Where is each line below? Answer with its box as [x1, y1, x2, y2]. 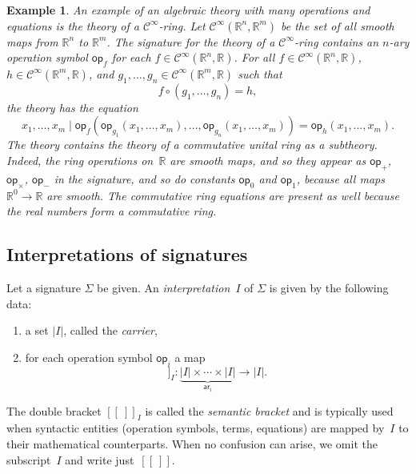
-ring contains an [294, 33, 379, 50]
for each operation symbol [25, 348, 153, 365]
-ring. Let [158, 17, 206, 34]
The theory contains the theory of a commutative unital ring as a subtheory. [6, 136, 378, 153]
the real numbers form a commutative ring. [6, 203, 217, 219]
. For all [234, 49, 275, 66]
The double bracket [6, 402, 102, 419]
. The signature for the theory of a [106, 33, 275, 50]
